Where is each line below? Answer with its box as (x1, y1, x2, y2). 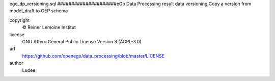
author (9, 60, 23, 66)
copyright (9, 17, 30, 23)
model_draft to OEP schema (9, 8, 68, 14)
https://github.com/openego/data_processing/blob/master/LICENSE (22, 52, 165, 59)
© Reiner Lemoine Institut (22, 24, 76, 31)
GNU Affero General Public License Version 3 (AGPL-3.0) (22, 38, 142, 44)
